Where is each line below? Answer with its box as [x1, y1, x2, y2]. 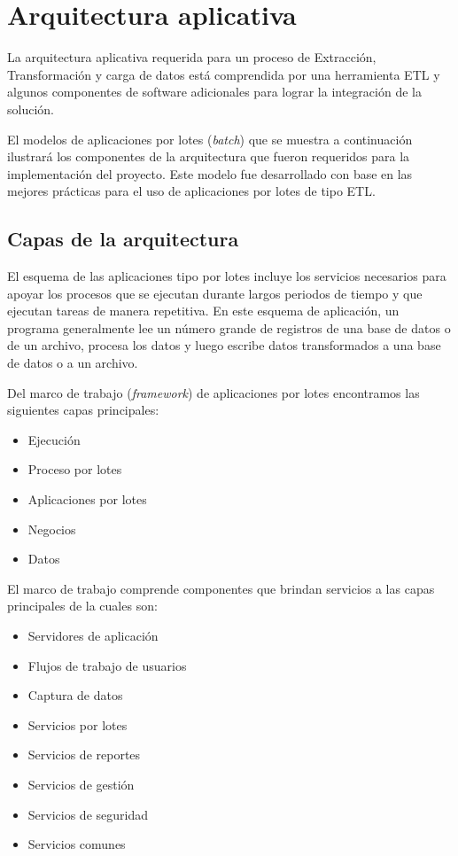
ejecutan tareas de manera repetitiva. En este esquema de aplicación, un [7, 301, 400, 320]
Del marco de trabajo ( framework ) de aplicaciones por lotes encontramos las [7, 383, 420, 401]
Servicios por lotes [27, 715, 128, 734]
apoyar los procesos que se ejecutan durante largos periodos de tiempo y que [7, 284, 423, 302]
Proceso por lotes [27, 460, 122, 479]
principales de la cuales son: [7, 596, 158, 615]
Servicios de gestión [27, 774, 135, 793]
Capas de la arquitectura [7, 225, 239, 253]
